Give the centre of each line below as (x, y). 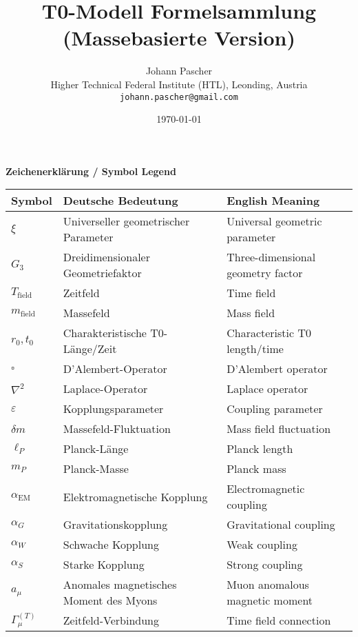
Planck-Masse (96, 469)
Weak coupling (262, 545)
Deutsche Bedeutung (120, 201)
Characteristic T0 (269, 333)
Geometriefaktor (102, 273)
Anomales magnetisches (120, 585)
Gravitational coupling (281, 525)
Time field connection (279, 620)
